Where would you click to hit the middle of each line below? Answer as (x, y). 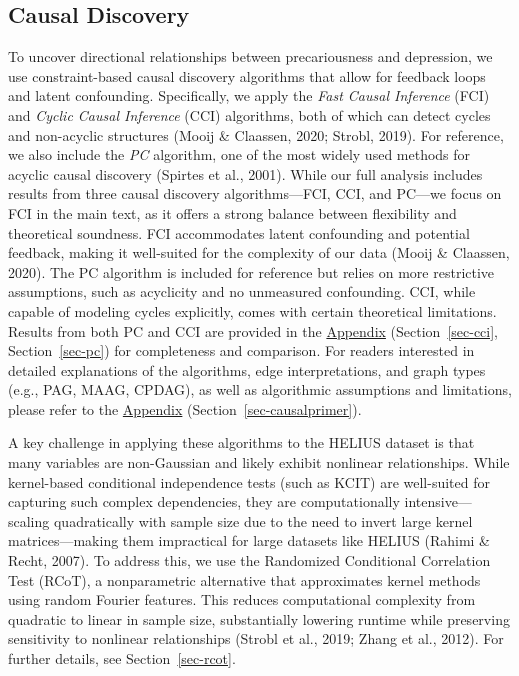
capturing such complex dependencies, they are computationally (204, 501)
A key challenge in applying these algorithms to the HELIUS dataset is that (241, 442)
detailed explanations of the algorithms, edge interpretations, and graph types (247, 369)
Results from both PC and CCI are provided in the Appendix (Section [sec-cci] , (253, 330)
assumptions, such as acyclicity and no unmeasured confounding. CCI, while (242, 291)
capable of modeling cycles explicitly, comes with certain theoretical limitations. (252, 310)
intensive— (438, 501)
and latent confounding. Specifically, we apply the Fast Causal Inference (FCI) (249, 95)
